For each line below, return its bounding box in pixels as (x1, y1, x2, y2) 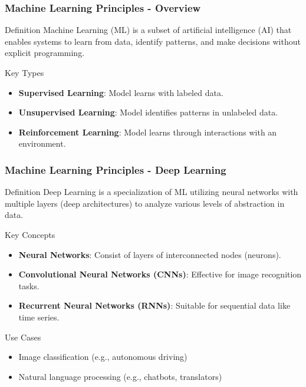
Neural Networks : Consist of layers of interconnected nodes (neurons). (18, 248, 281, 260)
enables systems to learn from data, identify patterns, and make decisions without (5, 35, 301, 47)
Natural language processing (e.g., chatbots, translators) (18, 370, 222, 382)
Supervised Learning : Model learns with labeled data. (18, 86, 223, 98)
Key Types (5, 67, 44, 78)
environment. (18, 137, 66, 150)
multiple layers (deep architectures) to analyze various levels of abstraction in (5, 197, 285, 209)
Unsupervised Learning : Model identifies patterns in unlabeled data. (18, 106, 278, 118)
